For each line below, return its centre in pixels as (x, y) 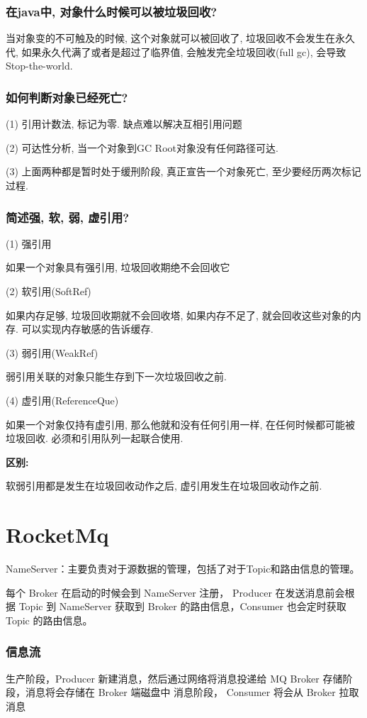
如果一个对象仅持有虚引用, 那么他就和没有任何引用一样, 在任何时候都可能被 (181, 424)
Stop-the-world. (39, 66)
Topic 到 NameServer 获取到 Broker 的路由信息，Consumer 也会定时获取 (182, 606)
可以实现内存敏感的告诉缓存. (87, 329)
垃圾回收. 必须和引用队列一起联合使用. (95, 438)
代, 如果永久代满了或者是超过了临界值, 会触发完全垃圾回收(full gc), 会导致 (176, 51)
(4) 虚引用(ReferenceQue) (62, 400)
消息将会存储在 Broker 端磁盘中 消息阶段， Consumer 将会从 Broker (180, 692)
